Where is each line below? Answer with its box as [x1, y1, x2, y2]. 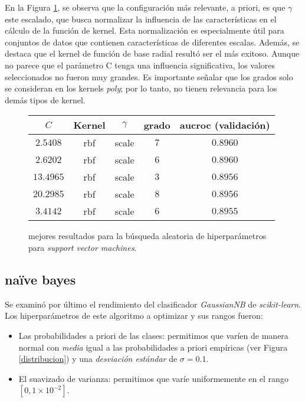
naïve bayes [5, 270, 76, 288]
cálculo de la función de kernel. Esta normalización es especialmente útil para [5, 24, 284, 37]
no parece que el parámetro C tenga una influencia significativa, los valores [5, 58, 276, 71]
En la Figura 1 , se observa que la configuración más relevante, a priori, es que [5, 1, 286, 13]
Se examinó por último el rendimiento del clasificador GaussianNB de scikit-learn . [5, 298, 301, 310]
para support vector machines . [28, 241, 137, 253]
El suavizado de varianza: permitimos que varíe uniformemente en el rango [18, 372, 288, 384]
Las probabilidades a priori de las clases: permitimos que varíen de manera [18, 329, 288, 341]
